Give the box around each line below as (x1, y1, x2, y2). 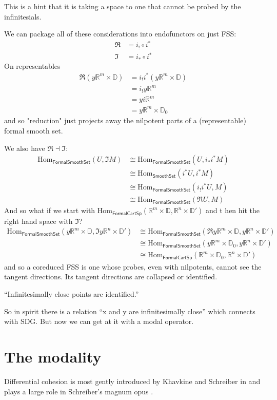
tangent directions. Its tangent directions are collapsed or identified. (4, 271, 217, 282)
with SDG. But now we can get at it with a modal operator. (4, 316, 194, 327)
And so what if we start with (4, 205, 95, 216)
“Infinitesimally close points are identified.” (4, 289, 139, 299)
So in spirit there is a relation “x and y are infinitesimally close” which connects (4, 306, 255, 316)
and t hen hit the (206, 205, 260, 216)
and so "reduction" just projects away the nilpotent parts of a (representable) (4, 115, 246, 126)
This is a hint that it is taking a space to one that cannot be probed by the (4, 1, 241, 11)
